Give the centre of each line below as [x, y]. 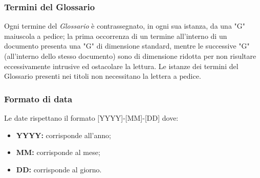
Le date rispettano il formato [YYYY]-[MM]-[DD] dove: [91, 118]
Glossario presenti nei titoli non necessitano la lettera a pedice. [103, 76]
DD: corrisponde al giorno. [59, 169]
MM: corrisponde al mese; [58, 152]
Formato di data [38, 98]
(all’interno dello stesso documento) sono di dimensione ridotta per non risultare [130, 56]
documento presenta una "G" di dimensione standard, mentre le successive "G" [127, 46]
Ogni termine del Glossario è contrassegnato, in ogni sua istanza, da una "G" [125, 26]
